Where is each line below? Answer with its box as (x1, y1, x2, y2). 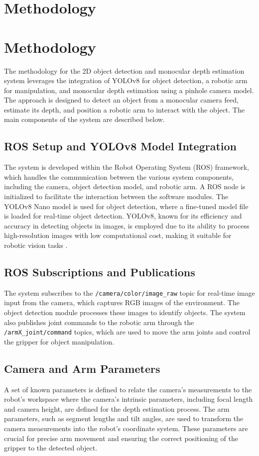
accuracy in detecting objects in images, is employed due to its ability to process (4, 220, 250, 230)
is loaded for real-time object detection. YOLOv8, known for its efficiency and (4, 211, 242, 221)
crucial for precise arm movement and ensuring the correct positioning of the (4, 433, 238, 443)
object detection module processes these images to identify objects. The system (4, 307, 246, 318)
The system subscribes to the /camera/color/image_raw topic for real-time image (4, 287, 255, 298)
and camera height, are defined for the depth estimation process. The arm (4, 403, 230, 414)
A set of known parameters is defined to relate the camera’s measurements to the (4, 384, 252, 394)
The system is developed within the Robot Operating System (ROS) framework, (4, 162, 249, 172)
